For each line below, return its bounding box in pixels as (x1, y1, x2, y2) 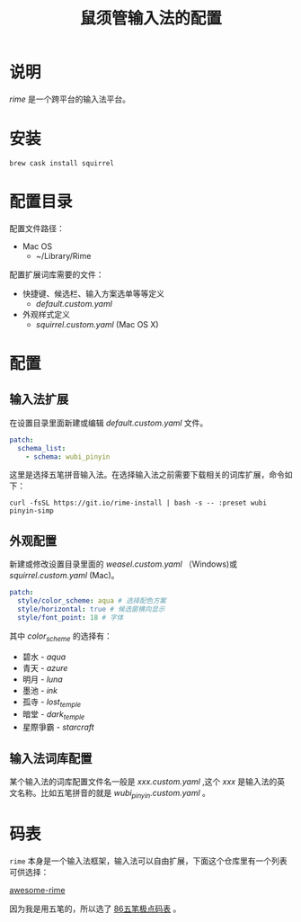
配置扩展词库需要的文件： (9, 269, 104, 280)
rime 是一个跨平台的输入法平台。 (9, 94, 131, 104)
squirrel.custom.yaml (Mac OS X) (35, 318, 159, 329)
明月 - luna (22, 674, 63, 685)
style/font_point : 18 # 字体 (17, 613, 124, 622)
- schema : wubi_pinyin (25, 452, 111, 461)
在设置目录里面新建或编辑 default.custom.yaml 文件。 (9, 417, 208, 428)
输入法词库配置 (9, 750, 93, 765)
